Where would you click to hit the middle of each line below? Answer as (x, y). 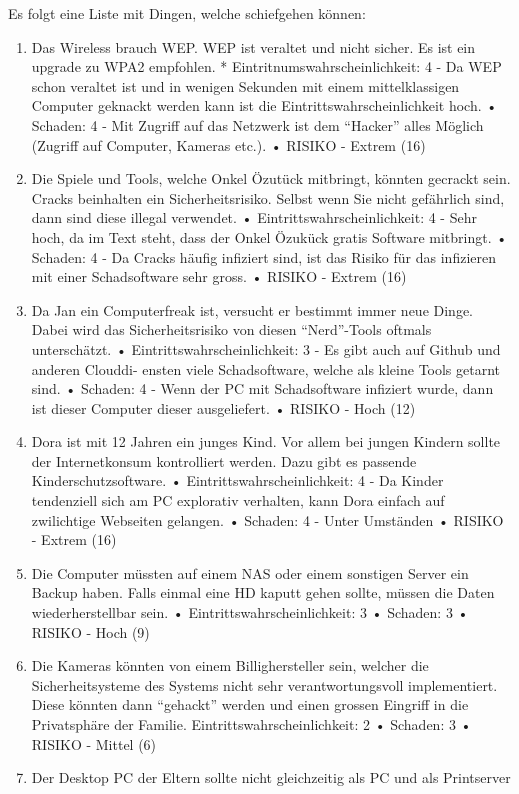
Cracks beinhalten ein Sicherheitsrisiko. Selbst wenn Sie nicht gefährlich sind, (268, 197)
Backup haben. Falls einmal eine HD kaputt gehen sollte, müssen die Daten (263, 592)
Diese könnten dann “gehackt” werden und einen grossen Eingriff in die (250, 704)
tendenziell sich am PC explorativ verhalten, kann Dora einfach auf (238, 500)
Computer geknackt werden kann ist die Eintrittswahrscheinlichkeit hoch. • (264, 105)
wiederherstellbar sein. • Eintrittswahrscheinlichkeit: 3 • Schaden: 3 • (250, 612)
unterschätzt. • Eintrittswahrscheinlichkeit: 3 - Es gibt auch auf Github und (266, 348)
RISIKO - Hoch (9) (90, 631)
